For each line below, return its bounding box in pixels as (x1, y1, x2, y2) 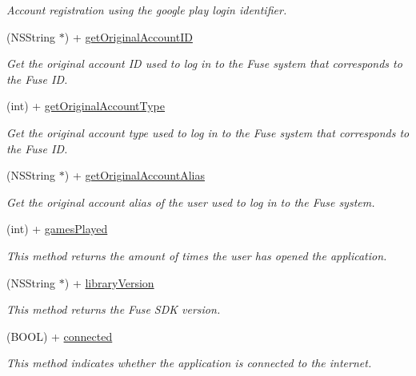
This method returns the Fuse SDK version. (6, 301, 221, 318)
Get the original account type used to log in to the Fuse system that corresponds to (6, 124, 410, 141)
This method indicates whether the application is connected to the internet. (6, 354, 372, 371)
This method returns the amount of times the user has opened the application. (6, 247, 387, 263)
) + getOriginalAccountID (64, 28, 193, 45)
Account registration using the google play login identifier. (6, 2, 287, 18)
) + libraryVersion (64, 274, 154, 291)
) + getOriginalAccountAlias (64, 167, 205, 184)
